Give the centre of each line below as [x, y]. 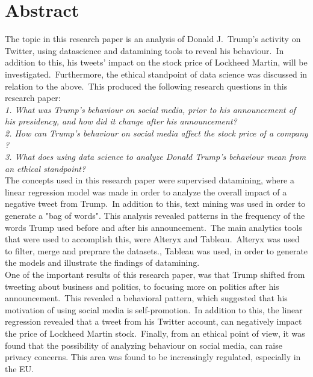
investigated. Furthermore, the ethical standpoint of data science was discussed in [156, 74]
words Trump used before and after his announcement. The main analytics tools [153, 227]
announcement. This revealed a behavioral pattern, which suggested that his [146, 298]
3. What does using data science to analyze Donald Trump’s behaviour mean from [156, 157]
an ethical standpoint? [45, 168]
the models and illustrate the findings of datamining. [102, 262]
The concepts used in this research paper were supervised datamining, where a [150, 180]
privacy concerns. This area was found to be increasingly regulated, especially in [153, 357]
